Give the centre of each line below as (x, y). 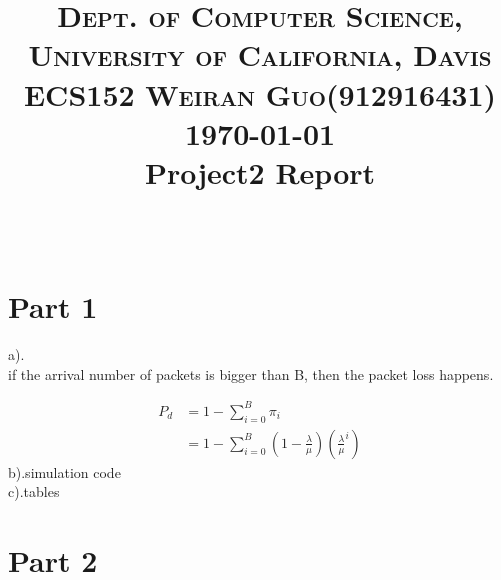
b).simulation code (64, 471)
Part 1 (53, 306)
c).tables (34, 491)
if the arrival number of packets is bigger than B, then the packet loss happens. (251, 373)
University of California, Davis (260, 54)
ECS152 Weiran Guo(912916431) (260, 93)
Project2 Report (260, 171)
